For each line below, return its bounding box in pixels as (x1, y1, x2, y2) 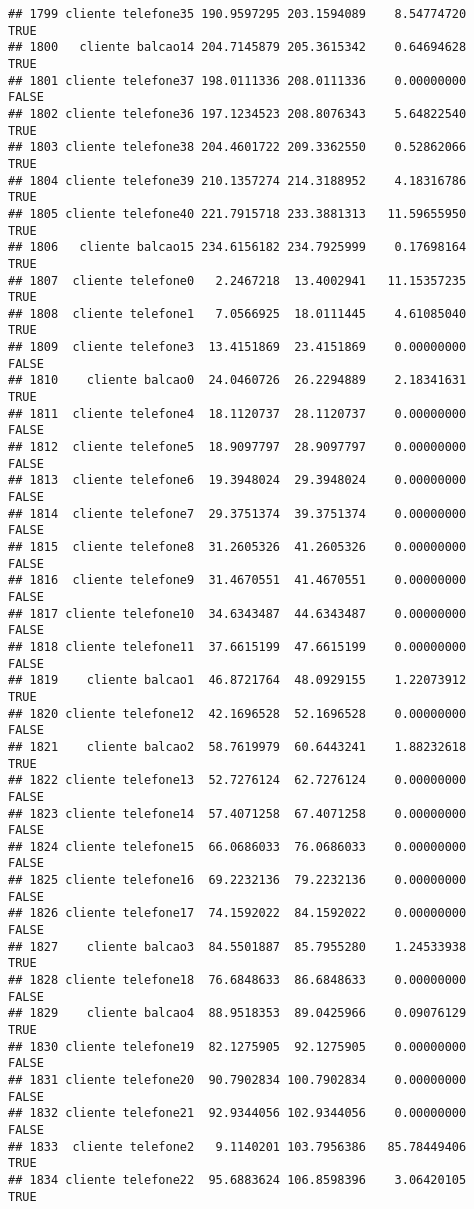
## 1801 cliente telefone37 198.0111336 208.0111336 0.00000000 (8, 73, 467, 88)
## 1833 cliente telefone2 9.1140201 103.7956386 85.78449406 (8, 1139, 467, 1154)
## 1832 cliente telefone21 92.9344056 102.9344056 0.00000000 (8, 1106, 467, 1121)
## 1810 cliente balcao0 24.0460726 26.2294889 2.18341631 (8, 373, 467, 388)
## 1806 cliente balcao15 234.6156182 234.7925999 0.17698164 (8, 240, 467, 255)
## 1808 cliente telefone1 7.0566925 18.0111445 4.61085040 (8, 306, 467, 321)
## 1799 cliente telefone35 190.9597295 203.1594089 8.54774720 (8, 7, 467, 21)
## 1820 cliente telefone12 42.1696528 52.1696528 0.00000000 (8, 706, 467, 721)
